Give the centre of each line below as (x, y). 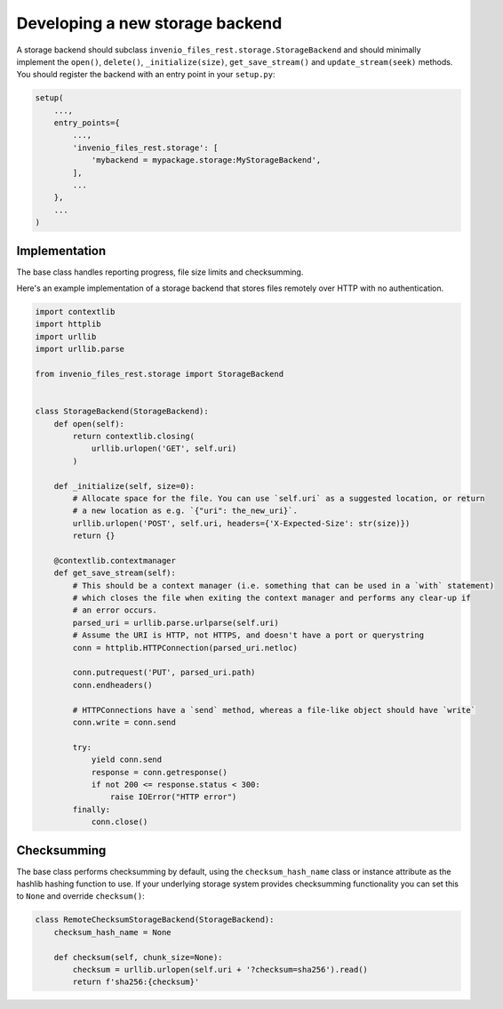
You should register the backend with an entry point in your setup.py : (146, 75)
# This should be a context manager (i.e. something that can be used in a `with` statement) (283, 585)
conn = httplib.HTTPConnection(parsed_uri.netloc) (185, 648)
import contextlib (75, 312)
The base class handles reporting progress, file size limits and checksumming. (160, 272)
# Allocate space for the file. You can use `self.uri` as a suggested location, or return (279, 498)
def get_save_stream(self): (115, 573)
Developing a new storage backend (149, 23)
